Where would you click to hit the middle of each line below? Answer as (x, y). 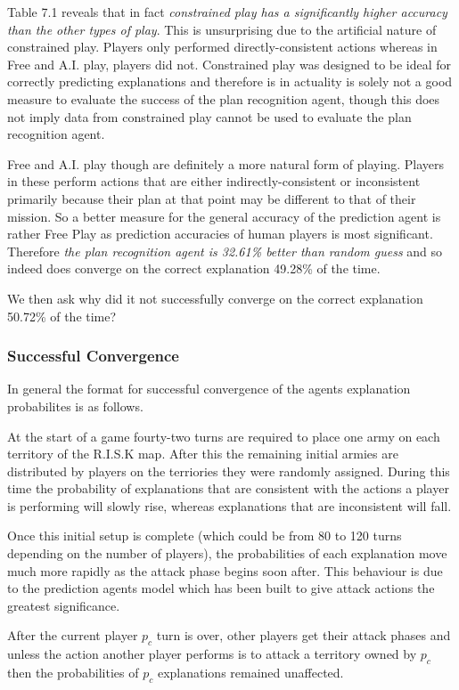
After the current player (73, 635)
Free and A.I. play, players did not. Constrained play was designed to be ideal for (229, 64)
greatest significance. (64, 605)
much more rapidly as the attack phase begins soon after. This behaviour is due (225, 570)
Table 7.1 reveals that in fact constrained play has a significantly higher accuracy (227, 12)
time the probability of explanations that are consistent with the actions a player (228, 488)
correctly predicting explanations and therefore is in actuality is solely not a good (230, 81)
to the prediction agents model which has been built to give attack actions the (221, 588)
